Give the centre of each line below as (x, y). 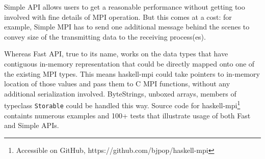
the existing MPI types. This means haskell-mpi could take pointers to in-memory (132, 73)
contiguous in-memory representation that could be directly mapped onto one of (129, 63)
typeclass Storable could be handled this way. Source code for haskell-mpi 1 (122, 104)
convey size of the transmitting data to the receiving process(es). (105, 36)
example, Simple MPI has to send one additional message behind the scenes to (127, 27)
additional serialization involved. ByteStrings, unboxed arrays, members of (120, 93)
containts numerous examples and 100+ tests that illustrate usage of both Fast (127, 115)
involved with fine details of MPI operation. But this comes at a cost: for (118, 17)
